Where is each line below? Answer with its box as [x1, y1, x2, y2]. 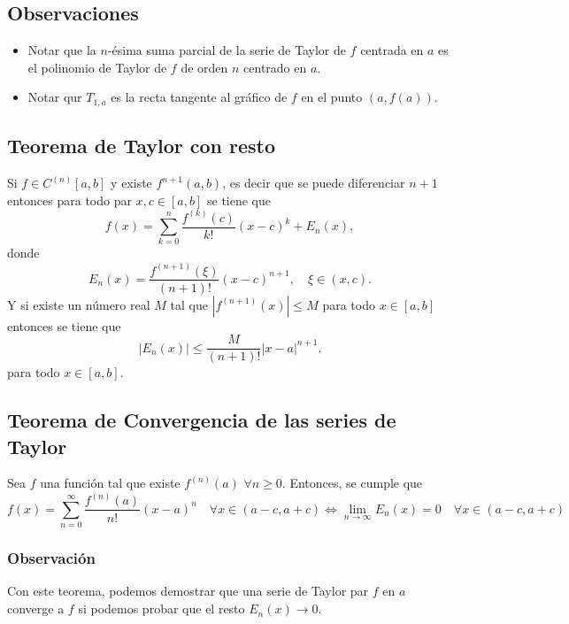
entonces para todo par [7, 190, 132, 209]
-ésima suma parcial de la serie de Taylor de [107, 41, 346, 59]
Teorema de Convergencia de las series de [7, 406, 396, 434]
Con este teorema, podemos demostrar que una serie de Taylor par [7, 582, 369, 600]
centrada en [360, 41, 424, 59]
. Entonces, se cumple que [281, 474, 423, 492]
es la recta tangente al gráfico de [111, 88, 288, 106]
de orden [181, 58, 228, 76]
